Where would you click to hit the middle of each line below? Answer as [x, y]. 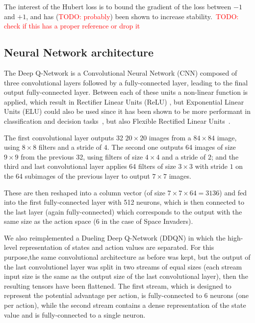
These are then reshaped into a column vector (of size [85, 192]
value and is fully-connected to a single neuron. [75, 314]
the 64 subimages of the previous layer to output [77, 175]
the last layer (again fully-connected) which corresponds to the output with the [123, 211]
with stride [211, 166]
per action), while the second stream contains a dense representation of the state [125, 305]
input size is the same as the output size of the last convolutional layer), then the [126, 276]
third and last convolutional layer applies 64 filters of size [90, 166]
